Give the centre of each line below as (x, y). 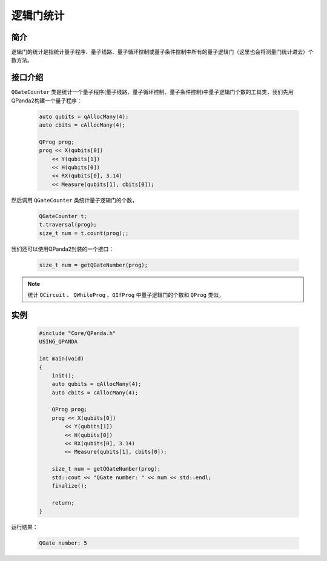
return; (63, 503)
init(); (63, 375)
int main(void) (61, 359)
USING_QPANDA (58, 342)
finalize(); (70, 486)
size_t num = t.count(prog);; (84, 233)
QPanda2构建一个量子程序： (47, 101)
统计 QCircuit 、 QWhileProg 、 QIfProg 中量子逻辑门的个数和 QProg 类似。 (126, 294)
